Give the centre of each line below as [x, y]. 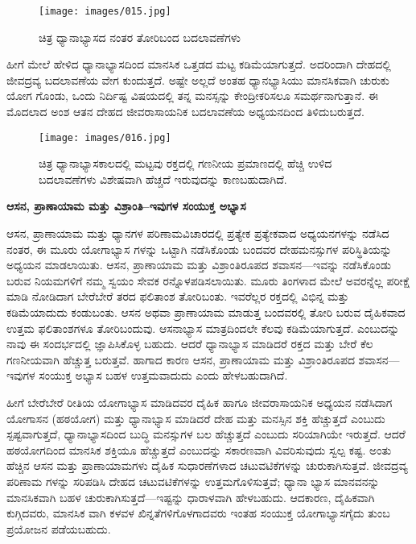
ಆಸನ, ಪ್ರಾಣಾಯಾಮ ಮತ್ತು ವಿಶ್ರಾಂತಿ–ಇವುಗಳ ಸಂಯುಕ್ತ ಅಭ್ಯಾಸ [126, 206]
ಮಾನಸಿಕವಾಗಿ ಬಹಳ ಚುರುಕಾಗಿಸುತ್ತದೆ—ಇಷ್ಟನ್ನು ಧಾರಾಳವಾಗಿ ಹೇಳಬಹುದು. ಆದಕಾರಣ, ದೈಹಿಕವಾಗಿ [191, 497]
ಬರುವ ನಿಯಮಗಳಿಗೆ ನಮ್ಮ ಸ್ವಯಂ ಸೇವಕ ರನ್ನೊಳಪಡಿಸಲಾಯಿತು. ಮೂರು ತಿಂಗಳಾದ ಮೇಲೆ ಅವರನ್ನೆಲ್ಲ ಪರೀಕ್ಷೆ [208, 280]
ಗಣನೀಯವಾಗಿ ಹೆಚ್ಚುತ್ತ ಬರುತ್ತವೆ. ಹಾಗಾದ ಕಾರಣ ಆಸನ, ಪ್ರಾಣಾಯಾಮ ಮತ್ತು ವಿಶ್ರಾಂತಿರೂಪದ [181, 359]
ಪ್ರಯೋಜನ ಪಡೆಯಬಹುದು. [59, 528]
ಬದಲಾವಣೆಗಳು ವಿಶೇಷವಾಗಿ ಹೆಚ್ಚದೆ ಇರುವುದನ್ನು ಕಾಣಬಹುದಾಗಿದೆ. [163, 179]
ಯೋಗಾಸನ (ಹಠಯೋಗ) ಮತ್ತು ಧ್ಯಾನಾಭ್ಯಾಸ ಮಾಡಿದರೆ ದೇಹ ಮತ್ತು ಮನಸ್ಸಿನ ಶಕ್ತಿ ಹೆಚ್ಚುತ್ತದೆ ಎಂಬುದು [196, 418]
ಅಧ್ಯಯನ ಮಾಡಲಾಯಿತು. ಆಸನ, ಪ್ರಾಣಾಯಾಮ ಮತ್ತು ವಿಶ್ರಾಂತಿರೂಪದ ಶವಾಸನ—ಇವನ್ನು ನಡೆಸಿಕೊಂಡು [199, 265]
